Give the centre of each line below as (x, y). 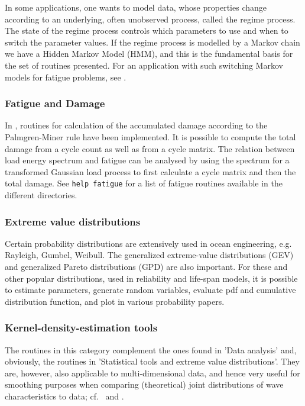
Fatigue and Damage (55, 103)
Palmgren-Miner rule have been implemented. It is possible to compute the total (150, 136)
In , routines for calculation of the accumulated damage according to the (136, 125)
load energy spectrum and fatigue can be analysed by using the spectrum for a (147, 160)
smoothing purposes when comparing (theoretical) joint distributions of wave (144, 384)
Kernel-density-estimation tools (81, 328)
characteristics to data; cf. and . (64, 396)
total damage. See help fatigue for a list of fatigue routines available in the (144, 183)
